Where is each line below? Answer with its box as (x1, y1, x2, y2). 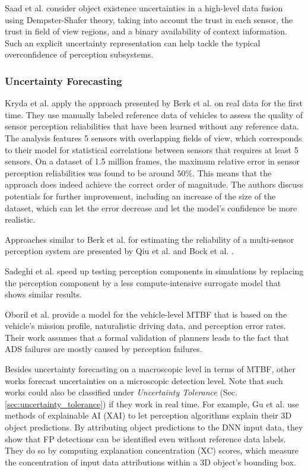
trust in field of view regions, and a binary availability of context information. (5, 25, 287, 37)
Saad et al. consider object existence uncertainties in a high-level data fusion (5, 2, 283, 14)
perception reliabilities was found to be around (5, 166, 174, 179)
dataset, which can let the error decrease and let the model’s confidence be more (5, 201, 297, 214)
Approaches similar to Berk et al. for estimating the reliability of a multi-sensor (5, 233, 294, 245)
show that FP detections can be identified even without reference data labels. (5, 432, 286, 445)
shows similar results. (5, 288, 82, 300)
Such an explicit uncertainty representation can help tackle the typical (5, 36, 261, 49)
